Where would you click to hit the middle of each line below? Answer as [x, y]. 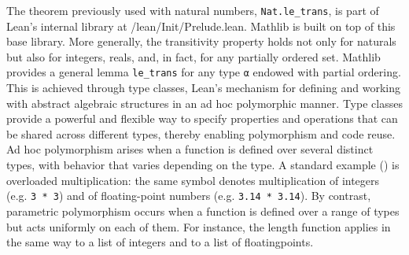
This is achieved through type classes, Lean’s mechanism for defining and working [203, 88]
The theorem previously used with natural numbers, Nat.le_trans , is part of [193, 10]
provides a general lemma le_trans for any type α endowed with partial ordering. [204, 72]
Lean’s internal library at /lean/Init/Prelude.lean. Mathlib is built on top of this [201, 26]
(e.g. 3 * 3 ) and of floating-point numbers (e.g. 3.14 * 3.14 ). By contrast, [189, 196]
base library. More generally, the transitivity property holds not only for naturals [201, 41]
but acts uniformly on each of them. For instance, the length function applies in [199, 226]
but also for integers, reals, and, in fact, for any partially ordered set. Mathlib [193, 56]
